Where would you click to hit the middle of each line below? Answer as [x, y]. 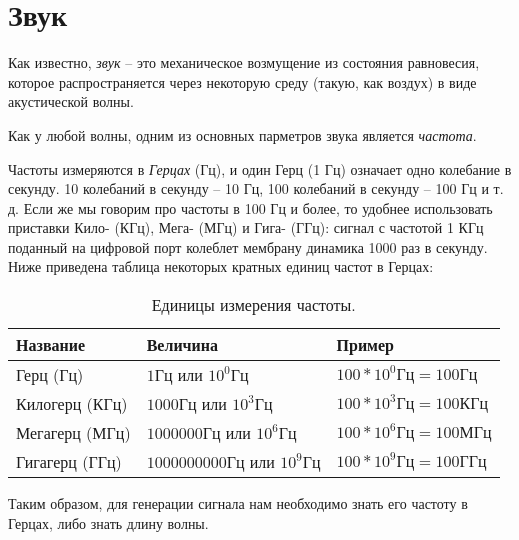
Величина [182, 345]
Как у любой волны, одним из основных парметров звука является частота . [242, 134]
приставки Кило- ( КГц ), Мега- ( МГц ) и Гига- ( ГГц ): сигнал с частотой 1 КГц [246, 227]
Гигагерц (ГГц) [69, 462]
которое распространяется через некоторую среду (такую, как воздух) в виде [242, 81]
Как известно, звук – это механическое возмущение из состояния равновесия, [244, 62]
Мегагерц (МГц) [73, 433]
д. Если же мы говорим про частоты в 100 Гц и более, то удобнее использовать [250, 207]
